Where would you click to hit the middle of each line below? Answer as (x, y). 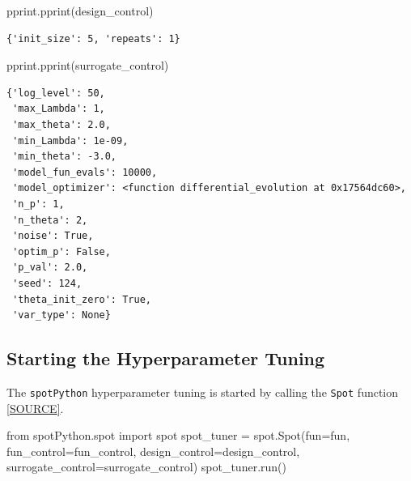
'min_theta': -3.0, (65, 157)
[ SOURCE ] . (35, 408)
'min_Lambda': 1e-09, (70, 140)
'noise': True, (53, 236)
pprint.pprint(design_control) (80, 11)
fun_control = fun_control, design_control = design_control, (153, 451)
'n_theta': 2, (50, 220)
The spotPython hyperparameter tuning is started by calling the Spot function (203, 392)
